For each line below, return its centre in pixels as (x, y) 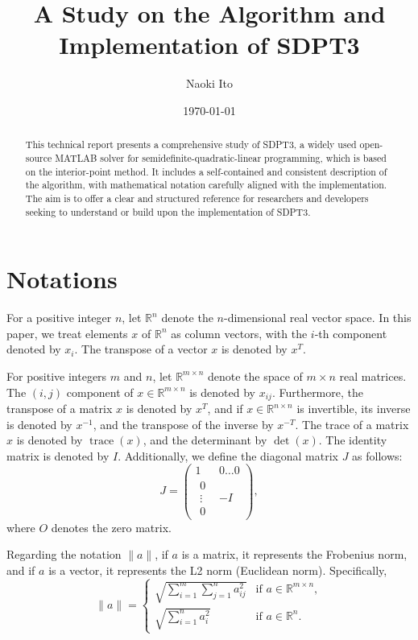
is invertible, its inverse (354, 408)
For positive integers (57, 376)
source (39, 157)
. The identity (353, 440)
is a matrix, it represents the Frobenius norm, (294, 554)
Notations (62, 279)
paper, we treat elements (67, 333)
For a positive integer (59, 318)
